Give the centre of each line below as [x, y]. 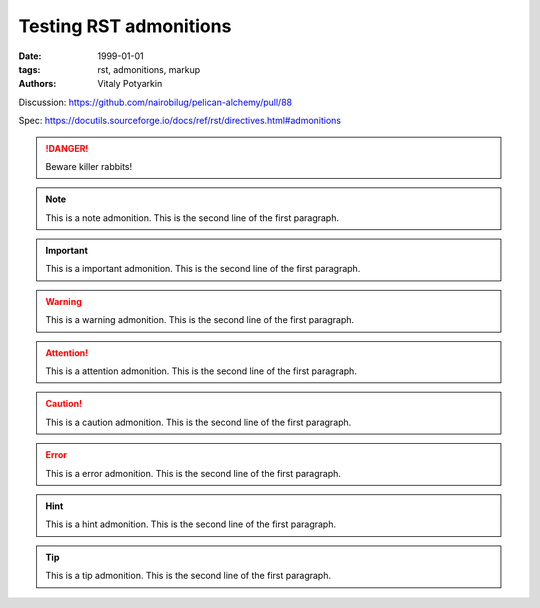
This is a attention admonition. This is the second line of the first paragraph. [201, 371]
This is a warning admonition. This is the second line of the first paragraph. [200, 320]
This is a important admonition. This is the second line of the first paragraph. [203, 269]
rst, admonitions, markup [149, 69]
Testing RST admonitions [125, 26]
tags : [29, 69]
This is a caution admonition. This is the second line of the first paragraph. [198, 422]
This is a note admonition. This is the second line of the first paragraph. [192, 217]
